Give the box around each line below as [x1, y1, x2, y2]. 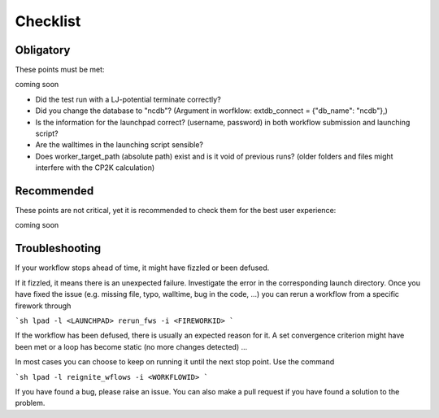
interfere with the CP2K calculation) [35, 163, 155, 172]
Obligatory [15, 43, 71, 57]
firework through [15, 301, 72, 311]
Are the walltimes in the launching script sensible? [35, 140, 203, 150]
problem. [15, 398, 46, 408]
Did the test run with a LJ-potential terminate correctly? [35, 94, 221, 104]
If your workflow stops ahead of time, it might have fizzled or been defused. [15, 263, 270, 272]
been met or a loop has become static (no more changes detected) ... [15, 342, 248, 351]
